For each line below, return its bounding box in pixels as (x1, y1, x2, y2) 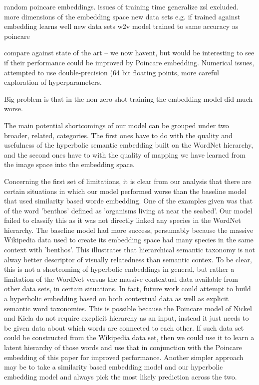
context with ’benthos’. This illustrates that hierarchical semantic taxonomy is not (4, 244, 256, 255)
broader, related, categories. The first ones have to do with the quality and (4, 130, 233, 140)
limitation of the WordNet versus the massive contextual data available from (4, 273, 239, 284)
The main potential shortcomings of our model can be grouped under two (4, 120, 229, 130)
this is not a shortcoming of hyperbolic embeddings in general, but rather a (4, 264, 235, 274)
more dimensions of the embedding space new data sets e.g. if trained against (4, 11, 241, 21)
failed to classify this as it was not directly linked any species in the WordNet (4, 215, 241, 225)
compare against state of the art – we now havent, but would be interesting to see (4, 47, 255, 58)
